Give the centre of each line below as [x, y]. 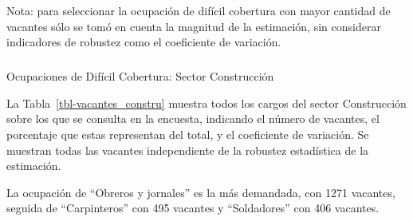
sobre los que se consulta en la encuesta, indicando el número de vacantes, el [193, 118]
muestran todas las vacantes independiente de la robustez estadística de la [188, 150]
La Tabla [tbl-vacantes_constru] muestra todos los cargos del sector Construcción [206, 103]
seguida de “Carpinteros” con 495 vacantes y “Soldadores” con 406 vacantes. [193, 208]
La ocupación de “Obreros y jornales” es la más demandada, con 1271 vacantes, [201, 192]
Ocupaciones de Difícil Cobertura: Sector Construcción [140, 76]
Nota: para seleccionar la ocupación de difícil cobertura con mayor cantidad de [199, 10]
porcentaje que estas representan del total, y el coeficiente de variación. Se [188, 134]
